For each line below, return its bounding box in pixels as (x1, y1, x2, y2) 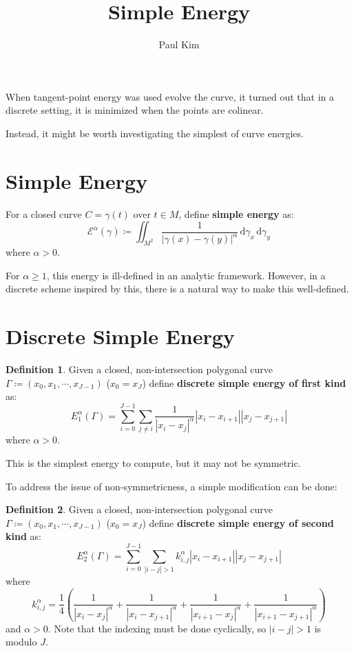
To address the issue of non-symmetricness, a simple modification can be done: (6, 479, 337, 493)
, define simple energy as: (178, 206, 294, 221)
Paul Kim (158, 37, 200, 52)
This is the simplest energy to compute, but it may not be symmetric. (6, 456, 301, 470)
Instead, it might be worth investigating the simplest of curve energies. (6, 126, 304, 140)
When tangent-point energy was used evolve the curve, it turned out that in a (6, 89, 335, 103)
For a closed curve (6, 206, 82, 221)
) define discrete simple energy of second (142, 515, 334, 530)
